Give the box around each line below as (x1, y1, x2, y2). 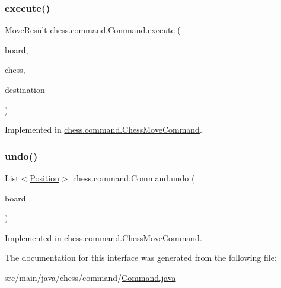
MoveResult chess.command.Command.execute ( (5, 24, 181, 36)
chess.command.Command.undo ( (73, 172, 195, 184)
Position (30, 172, 59, 184)
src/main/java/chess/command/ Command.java (5, 271, 176, 283)
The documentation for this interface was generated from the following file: (5, 251, 277, 264)
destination (5, 84, 45, 95)
